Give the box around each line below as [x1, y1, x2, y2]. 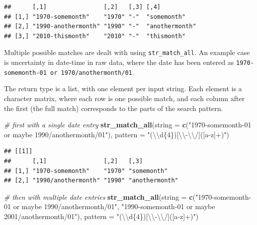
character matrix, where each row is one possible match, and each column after [4, 93, 245, 103]
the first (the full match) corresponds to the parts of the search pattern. [4, 103, 223, 113]
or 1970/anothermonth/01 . [50, 66, 134, 77]
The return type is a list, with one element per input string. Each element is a [4, 83, 242, 94]
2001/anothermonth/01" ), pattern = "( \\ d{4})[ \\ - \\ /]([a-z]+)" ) [4, 211, 199, 221]
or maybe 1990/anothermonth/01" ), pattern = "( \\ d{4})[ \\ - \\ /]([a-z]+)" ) [4, 129, 230, 139]
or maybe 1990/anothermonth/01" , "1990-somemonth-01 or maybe [13, 201, 215, 212]
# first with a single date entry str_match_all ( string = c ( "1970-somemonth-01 [4, 119, 252, 130]
